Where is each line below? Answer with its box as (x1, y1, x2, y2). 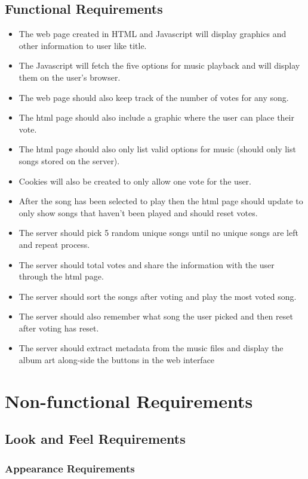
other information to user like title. (19, 39, 147, 51)
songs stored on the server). (19, 154, 120, 167)
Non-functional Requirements (5, 388, 253, 413)
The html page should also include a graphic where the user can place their (19, 111, 294, 124)
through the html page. (19, 270, 104, 283)
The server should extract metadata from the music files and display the (19, 342, 284, 354)
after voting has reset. (19, 321, 99, 334)
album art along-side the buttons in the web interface (19, 354, 215, 366)
